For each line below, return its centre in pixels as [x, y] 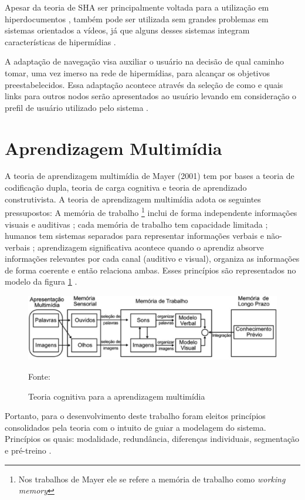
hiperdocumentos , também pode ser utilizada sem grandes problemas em [137, 18]
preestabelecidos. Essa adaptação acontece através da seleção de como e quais [144, 84]
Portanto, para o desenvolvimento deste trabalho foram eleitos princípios [135, 416]
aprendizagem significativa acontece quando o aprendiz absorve [151, 247]
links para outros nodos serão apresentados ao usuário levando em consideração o [151, 96]
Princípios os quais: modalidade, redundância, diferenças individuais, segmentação [152, 439]
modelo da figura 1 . [41, 281]
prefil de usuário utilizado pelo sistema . [77, 107]
